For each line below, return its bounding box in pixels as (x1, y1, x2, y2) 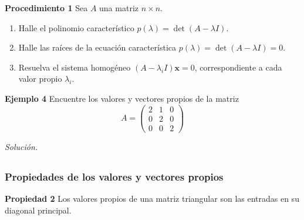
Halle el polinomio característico (18, 21, 134, 34)
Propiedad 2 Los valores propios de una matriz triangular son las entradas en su (5, 192, 299, 204)
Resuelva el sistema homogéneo (18, 61, 131, 73)
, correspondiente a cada (194, 61, 282, 73)
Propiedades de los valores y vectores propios (5, 169, 224, 184)
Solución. (5, 140, 38, 152)
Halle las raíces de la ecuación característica (18, 41, 177, 54)
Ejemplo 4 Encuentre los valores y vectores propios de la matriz (5, 92, 239, 104)
